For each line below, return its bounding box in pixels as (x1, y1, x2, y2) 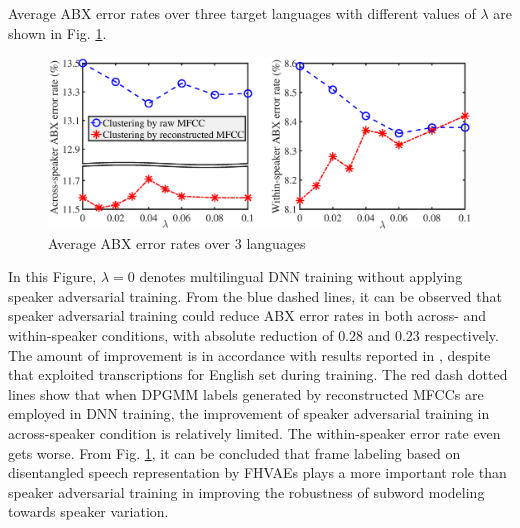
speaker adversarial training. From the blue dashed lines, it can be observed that (8, 285, 502, 306)
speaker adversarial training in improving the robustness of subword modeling (8, 481, 485, 502)
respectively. (424, 324, 499, 345)
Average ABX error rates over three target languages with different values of (8, 3, 476, 23)
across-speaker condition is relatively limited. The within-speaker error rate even (8, 422, 501, 443)
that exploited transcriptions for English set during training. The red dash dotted (8, 364, 508, 385)
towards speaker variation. (8, 501, 169, 522)
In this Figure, (8, 266, 97, 287)
